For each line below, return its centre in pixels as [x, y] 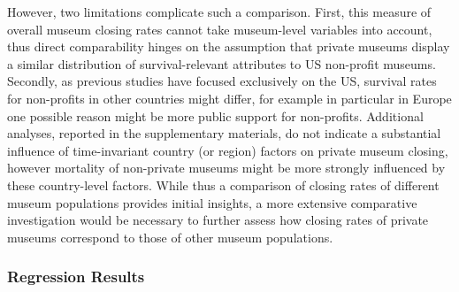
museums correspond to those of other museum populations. [170, 237]
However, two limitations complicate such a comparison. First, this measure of [219, 12]
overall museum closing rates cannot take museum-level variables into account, [220, 29]
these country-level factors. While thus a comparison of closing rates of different [223, 184]
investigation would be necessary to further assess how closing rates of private [218, 220]
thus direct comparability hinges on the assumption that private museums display [229, 46]
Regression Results [76, 277]
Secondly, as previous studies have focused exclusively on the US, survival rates [222, 81]
